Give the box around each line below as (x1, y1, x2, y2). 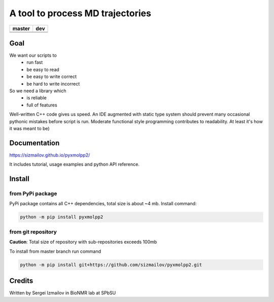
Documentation (9, 138, 60, 147)
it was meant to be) (9, 125, 50, 131)
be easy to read (26, 66, 59, 72)
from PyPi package (9, 190, 57, 197)
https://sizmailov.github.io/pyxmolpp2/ (9, 152, 90, 158)
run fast (26, 59, 43, 65)
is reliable (26, 95, 47, 101)
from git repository (9, 228, 57, 235)
